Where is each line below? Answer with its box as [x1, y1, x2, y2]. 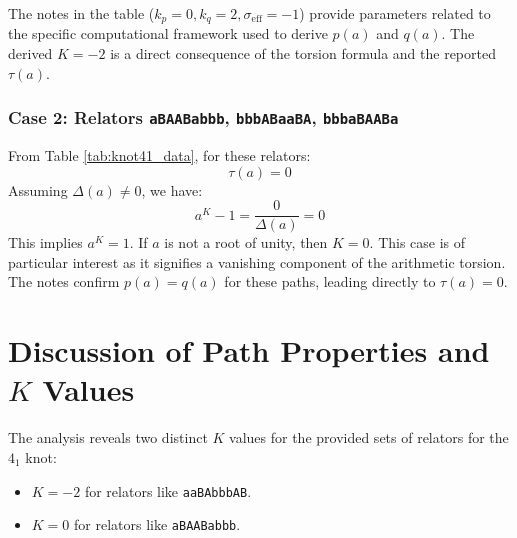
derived [8, 43, 53, 64]
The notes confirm [8, 271, 120, 292]
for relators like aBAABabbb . [74, 514, 241, 535]
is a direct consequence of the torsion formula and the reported [110, 43, 496, 64]
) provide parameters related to [299, 3, 491, 23]
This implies [8, 232, 83, 253]
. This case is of [369, 232, 466, 253]
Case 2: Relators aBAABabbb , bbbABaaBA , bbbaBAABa [8, 105, 399, 130]
